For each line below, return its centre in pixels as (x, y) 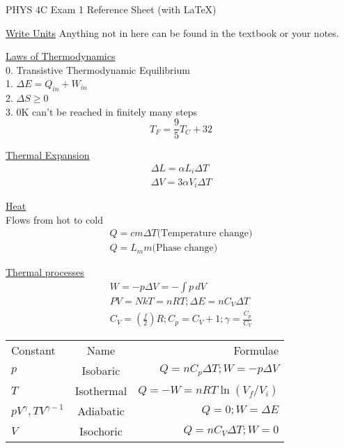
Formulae (256, 350)
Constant (33, 350)
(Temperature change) (205, 234)
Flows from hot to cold (54, 219)
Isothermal (101, 391)
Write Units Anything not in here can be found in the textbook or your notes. (172, 32)
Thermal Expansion (48, 155)
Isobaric (101, 371)
